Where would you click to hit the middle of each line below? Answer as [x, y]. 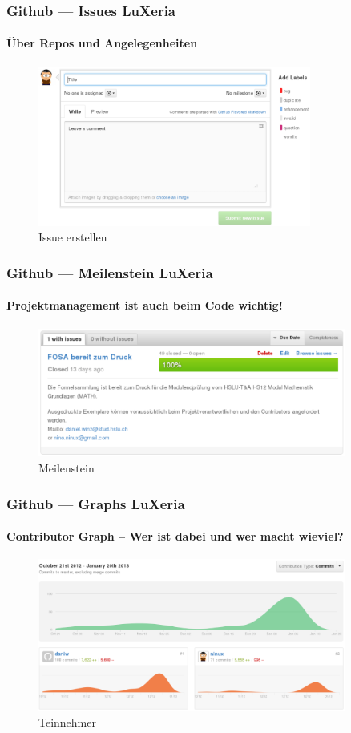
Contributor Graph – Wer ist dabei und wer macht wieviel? [175, 536]
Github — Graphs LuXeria [96, 503]
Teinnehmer [67, 721]
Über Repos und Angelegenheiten [102, 43]
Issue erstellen [73, 237]
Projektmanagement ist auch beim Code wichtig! [145, 305]
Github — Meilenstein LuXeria [110, 272]
